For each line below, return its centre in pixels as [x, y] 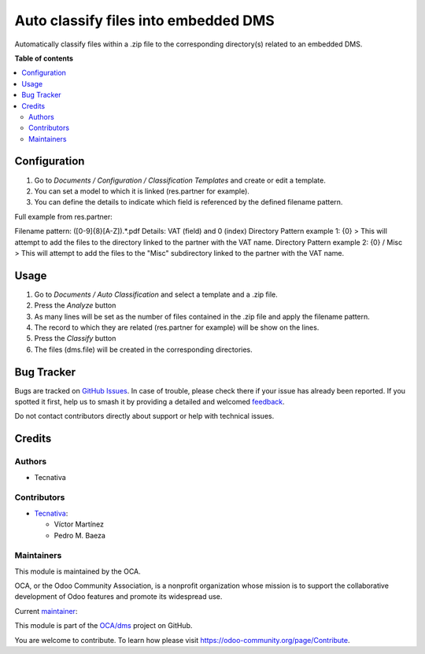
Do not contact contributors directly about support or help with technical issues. [144, 416]
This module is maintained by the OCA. [78, 571]
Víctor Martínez [79, 524]
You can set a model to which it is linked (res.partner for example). [142, 191]
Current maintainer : [46, 611]
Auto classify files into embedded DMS [144, 20]
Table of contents [44, 58]
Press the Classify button [75, 338]
